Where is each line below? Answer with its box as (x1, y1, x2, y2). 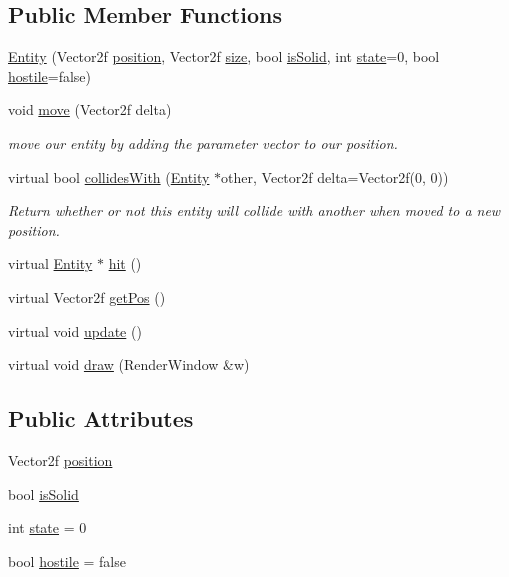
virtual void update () (8, 320, 142, 341)
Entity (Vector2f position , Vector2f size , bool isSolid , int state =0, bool (8, 46, 440, 67)
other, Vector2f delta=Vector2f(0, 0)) (221, 166, 449, 187)
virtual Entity (8, 253, 93, 274)
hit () (108, 253, 142, 274)
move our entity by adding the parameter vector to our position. (8, 132, 398, 153)
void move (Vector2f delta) (8, 99, 172, 120)
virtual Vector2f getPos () (8, 286, 166, 307)
